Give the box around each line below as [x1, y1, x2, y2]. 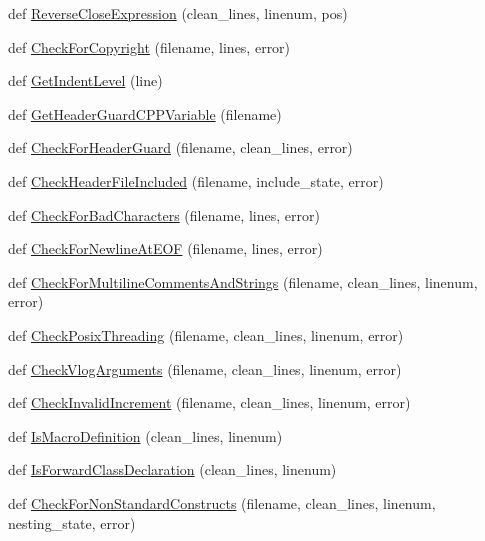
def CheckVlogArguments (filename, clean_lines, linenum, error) [8, 358, 402, 379]
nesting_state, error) [8, 512, 136, 533]
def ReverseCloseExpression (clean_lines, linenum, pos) [8, 3, 348, 23]
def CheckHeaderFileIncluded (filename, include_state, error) [8, 170, 384, 191]
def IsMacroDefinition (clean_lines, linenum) [8, 425, 283, 446]
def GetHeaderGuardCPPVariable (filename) [8, 103, 282, 124]
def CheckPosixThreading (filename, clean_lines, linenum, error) [8, 324, 404, 345]
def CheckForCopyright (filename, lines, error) [8, 36, 291, 57]
